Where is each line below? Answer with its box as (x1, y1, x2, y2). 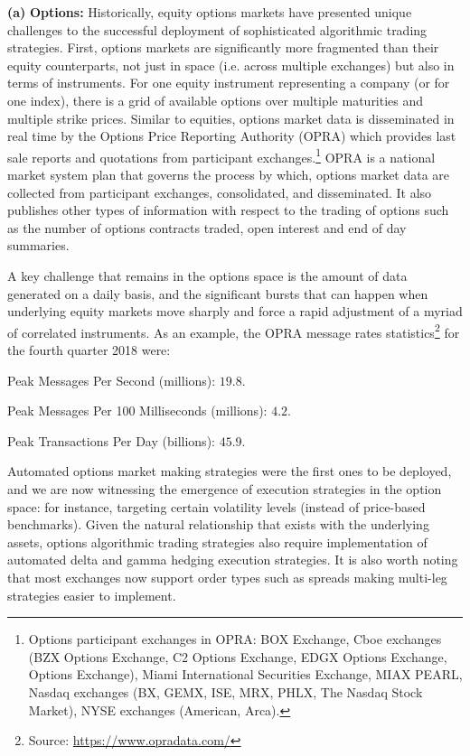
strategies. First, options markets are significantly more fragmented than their (7, 38, 439, 57)
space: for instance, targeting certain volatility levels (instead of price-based (7, 497, 426, 516)
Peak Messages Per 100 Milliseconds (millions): (7, 401, 268, 420)
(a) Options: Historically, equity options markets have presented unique (7, 3, 412, 21)
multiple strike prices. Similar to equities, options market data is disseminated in (7, 108, 455, 127)
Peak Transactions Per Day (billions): (7, 431, 215, 450)
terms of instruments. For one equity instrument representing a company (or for (7, 73, 450, 92)
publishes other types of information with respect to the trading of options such (7, 201, 449, 219)
